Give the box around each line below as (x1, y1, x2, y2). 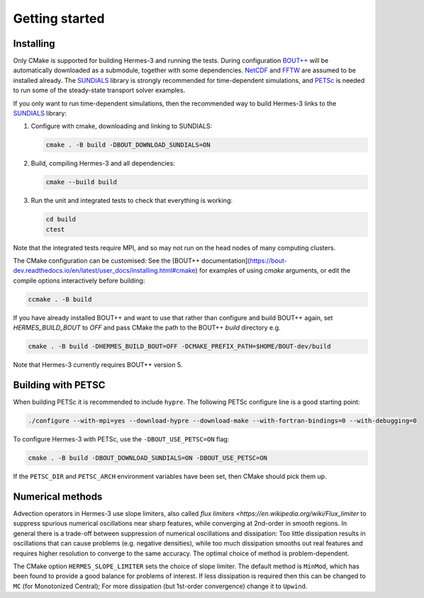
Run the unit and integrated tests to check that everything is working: (30, 196, 233, 205)
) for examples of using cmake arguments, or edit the (195, 266, 351, 275)
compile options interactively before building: (13, 276, 145, 285)
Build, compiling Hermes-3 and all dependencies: (30, 159, 175, 168)
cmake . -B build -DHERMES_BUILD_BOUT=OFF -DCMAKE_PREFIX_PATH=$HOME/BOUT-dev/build (28, 342, 331, 351)
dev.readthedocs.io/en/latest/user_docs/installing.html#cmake (13, 266, 196, 275)
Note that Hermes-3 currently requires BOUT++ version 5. (13, 361, 183, 369)
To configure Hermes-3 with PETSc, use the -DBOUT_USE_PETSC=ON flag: (13, 435, 230, 444)
